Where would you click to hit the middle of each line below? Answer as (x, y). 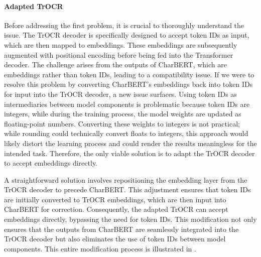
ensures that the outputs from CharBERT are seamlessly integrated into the (121, 229)
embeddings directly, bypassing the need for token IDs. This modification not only (130, 219)
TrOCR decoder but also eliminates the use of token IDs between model (115, 239)
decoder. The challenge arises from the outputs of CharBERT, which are (115, 65)
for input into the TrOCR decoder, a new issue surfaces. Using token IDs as (120, 94)
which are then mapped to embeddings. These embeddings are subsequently (121, 44)
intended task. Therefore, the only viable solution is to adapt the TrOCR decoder (129, 153)
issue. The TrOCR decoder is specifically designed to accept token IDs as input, (127, 35)
